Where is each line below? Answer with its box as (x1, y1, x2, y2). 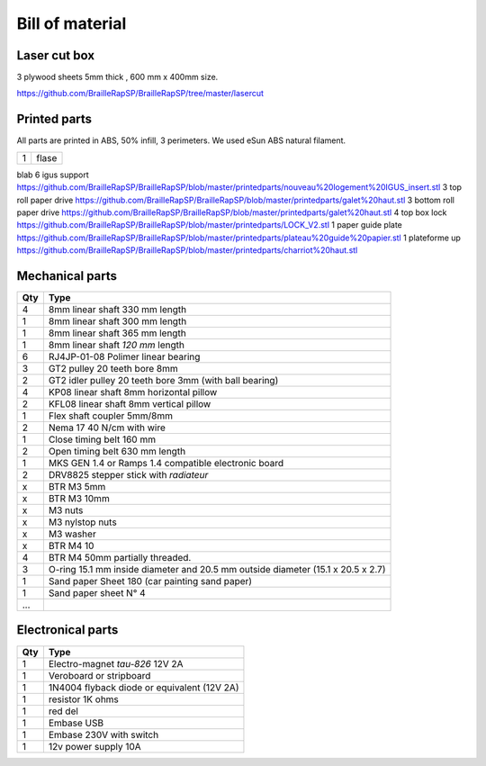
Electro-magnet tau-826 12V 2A (48, 657, 184, 670)
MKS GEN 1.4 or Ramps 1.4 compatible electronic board (48, 457, 283, 469)
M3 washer (48, 527, 96, 540)
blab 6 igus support (16, 169, 89, 180)
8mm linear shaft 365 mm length (48, 327, 186, 339)
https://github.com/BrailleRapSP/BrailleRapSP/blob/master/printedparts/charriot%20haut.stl (16, 245, 358, 256)
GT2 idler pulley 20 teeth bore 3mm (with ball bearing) (48, 374, 279, 386)
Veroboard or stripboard (48, 669, 151, 681)
